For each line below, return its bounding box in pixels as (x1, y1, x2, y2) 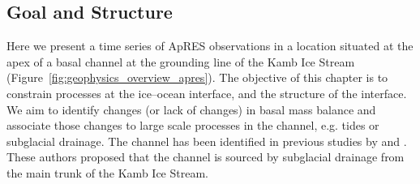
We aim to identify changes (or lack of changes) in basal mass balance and (6, 101, 376, 118)
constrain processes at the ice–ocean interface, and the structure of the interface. (6, 84, 407, 101)
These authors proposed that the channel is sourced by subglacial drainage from (6, 148, 405, 165)
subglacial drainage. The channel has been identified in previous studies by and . (6, 132, 407, 149)
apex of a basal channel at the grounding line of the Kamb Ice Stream (6, 53, 355, 70)
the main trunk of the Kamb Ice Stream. (6, 164, 208, 181)
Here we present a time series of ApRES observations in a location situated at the (6, 37, 414, 54)
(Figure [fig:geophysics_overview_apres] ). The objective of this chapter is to (6, 69, 388, 86)
